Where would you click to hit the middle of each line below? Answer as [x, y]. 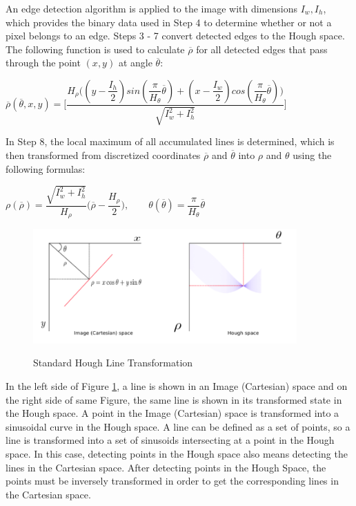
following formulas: [46, 168]
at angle [135, 63]
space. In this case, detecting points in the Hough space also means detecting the [177, 454]
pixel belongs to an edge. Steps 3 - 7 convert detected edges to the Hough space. [175, 36]
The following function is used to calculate [95, 49]
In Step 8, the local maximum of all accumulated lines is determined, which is [170, 141]
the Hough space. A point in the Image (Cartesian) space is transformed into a [172, 413]
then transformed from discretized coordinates [103, 154]
